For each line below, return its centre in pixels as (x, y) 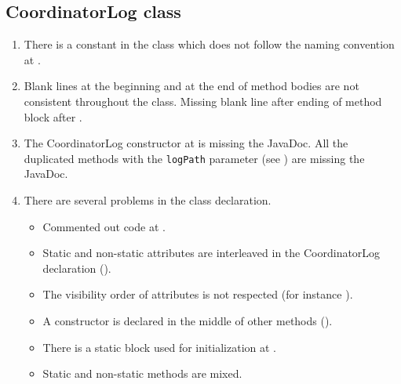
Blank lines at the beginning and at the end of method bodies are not (191, 86)
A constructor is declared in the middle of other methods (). (188, 320)
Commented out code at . (104, 226)
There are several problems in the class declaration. (148, 200)
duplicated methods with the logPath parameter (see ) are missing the (194, 158)
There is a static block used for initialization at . (160, 347)
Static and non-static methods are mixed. (142, 373)
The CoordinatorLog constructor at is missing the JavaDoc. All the (186, 143)
